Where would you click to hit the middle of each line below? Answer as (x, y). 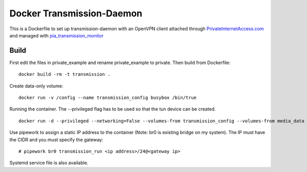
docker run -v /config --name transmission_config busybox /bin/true (108, 98)
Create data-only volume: (36, 86)
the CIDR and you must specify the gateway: (56, 139)
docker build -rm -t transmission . (64, 74)
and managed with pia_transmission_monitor (57, 35)
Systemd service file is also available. (49, 163)
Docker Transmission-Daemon (76, 13)
